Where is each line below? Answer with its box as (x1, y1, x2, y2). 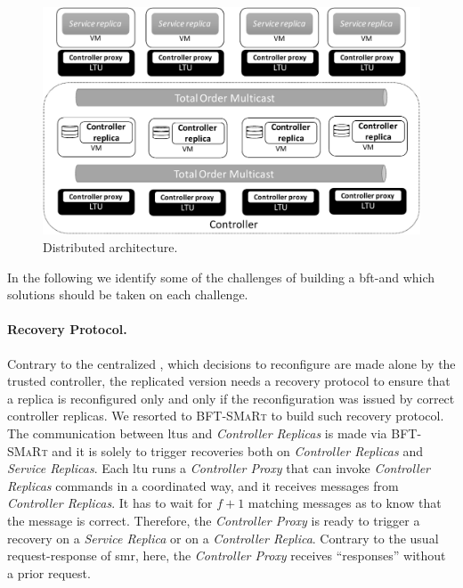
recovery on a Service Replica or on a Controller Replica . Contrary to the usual (7, 528, 439, 547)
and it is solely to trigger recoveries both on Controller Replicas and (52, 441, 423, 460)
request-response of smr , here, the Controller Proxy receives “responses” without (7, 546, 446, 565)
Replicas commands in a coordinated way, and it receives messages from (7, 476, 399, 494)
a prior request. (7, 563, 91, 582)
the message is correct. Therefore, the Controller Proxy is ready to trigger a (7, 510, 420, 529)
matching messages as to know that (248, 494, 442, 512)
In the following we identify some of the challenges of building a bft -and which (7, 267, 435, 286)
